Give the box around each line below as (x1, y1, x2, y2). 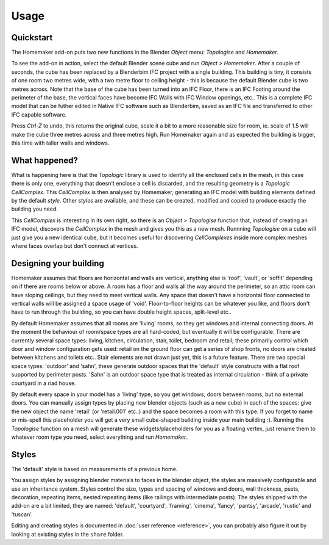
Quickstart (11, 32, 53, 43)
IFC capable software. (11, 110, 67, 118)
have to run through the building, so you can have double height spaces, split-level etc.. (11, 308, 232, 316)
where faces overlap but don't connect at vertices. (11, 242, 138, 250)
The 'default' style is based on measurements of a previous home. (11, 465, 178, 472)
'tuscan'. (11, 510, 33, 518)
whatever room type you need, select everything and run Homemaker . (11, 433, 188, 441)
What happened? (11, 155, 79, 165)
